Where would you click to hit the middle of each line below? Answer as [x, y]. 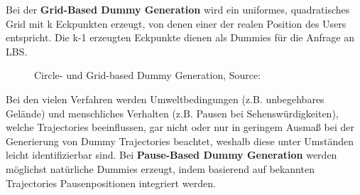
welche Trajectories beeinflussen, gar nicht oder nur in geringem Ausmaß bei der [180, 127]
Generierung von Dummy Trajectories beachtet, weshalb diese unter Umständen [180, 141]
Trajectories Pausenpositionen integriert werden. [111, 183]
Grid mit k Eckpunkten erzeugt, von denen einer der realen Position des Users [176, 23]
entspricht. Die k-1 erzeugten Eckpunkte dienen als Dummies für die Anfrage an [180, 37]
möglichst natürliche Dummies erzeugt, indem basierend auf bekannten [160, 168]
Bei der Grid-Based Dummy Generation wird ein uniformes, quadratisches [178, 9]
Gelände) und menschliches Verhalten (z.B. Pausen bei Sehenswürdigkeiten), [172, 113]
